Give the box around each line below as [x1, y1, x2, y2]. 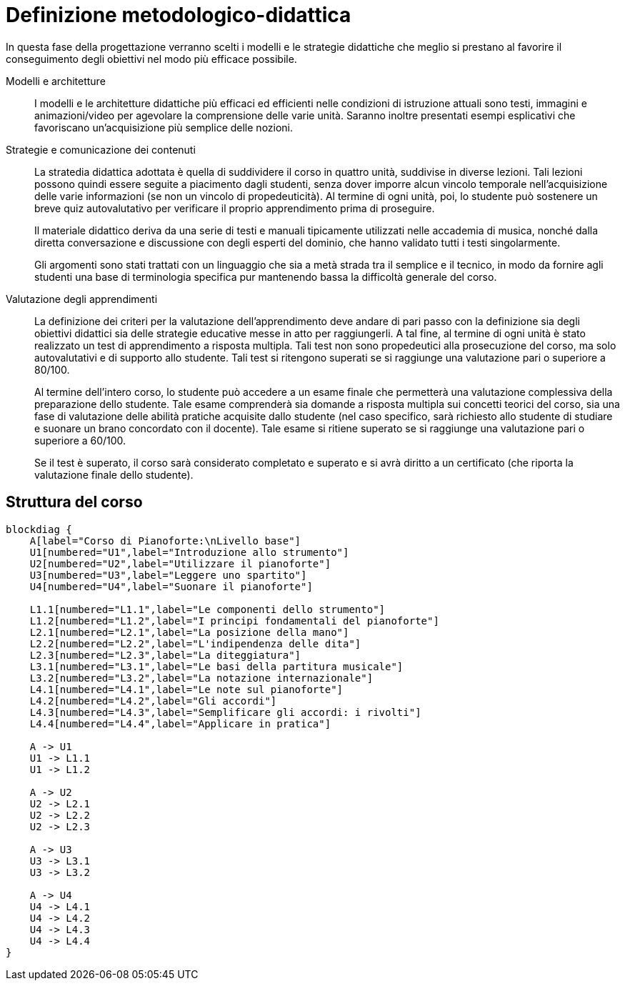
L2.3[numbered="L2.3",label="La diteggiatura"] [29, 649, 301, 661]
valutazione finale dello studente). [34, 468, 194, 481]
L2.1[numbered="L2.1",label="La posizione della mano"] [29, 626, 349, 638]
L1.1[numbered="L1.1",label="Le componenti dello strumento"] [29, 603, 386, 615]
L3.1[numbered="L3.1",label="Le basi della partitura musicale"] [29, 660, 404, 672]
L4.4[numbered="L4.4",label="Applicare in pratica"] [29, 717, 331, 729]
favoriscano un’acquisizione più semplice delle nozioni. [34, 121, 294, 134]
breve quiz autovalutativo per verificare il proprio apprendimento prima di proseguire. [34, 201, 435, 214]
